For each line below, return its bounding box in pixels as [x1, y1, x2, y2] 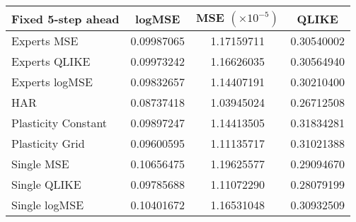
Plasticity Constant [11, 115, 108, 131]
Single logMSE [11, 197, 84, 213]
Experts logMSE [11, 74, 93, 90]
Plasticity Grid [11, 135, 85, 151]
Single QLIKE [11, 176, 81, 192]
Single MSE [11, 156, 69, 172]
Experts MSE [11, 33, 79, 49]
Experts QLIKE [11, 53, 91, 69]
